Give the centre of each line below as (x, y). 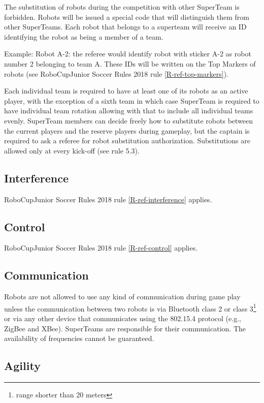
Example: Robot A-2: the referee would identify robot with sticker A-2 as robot (128, 54)
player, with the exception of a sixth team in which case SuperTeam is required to (132, 100)
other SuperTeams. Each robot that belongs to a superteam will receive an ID (125, 27)
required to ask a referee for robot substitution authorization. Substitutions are (127, 141)
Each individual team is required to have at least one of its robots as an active (126, 91)
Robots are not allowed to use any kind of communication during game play (122, 297)
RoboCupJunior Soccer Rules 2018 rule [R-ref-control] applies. (101, 248)
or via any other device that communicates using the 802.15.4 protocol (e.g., (123, 318)
